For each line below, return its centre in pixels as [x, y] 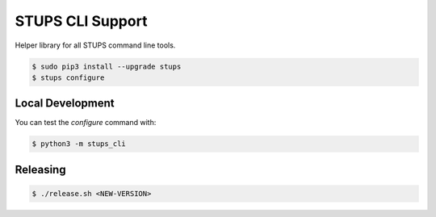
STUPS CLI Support [81, 21]
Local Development [65, 104]
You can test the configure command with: [86, 123]
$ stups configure [68, 77]
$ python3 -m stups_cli [79, 144]
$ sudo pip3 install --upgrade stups [107, 66]
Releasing [40, 169]
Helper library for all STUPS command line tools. [95, 45]
